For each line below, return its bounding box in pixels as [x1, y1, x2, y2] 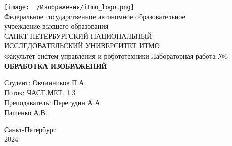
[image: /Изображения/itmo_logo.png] [4, 4, 134, 11]
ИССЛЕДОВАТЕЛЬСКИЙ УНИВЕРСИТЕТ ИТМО [4, 40, 160, 51]
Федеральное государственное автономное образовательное [4, 11, 185, 21]
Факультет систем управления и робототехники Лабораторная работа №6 [4, 51, 228, 61]
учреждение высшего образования [4, 21, 109, 31]
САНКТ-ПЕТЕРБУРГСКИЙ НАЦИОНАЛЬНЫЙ [4, 30, 152, 41]
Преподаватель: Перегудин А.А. [4, 97, 102, 108]
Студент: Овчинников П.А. [4, 77, 86, 88]
